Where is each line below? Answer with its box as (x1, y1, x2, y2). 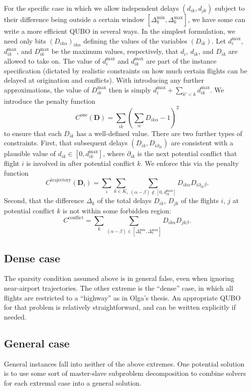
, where (103, 148, 125, 159)
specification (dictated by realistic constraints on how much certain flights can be (4, 65, 248, 75)
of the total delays (97, 195, 152, 206)
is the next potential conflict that (137, 148, 237, 159)
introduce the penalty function (4, 95, 95, 106)
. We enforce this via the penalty (140, 158, 239, 168)
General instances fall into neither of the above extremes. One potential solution (4, 358, 245, 368)
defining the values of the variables (83, 35, 187, 46)
